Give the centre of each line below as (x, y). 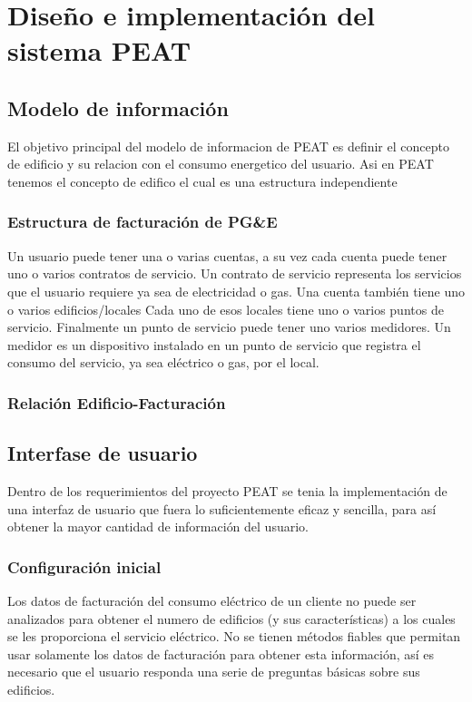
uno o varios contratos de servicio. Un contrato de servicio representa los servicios (235, 273)
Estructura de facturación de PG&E (143, 222)
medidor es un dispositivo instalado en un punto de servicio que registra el (214, 344)
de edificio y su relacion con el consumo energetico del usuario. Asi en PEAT (221, 164)
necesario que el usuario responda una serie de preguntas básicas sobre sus (214, 672)
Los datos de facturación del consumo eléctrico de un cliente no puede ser (212, 600)
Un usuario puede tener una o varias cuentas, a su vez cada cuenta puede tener (227, 255)
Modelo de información (118, 107)
